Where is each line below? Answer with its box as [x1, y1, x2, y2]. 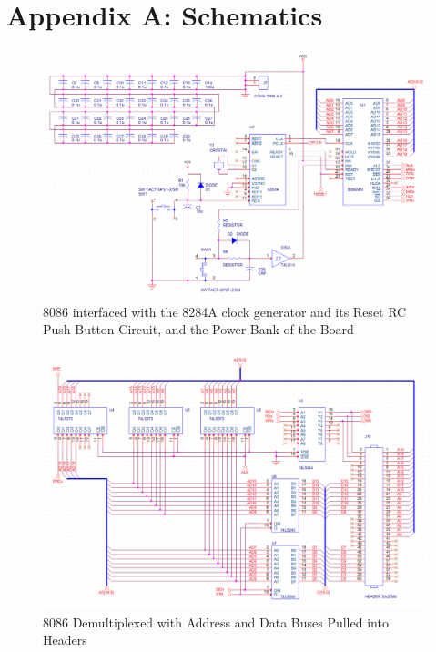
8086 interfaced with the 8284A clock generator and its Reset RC [43, 301, 407, 321]
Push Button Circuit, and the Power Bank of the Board [43, 320, 354, 339]
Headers [43, 630, 87, 649]
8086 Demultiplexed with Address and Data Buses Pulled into [43, 612, 389, 631]
